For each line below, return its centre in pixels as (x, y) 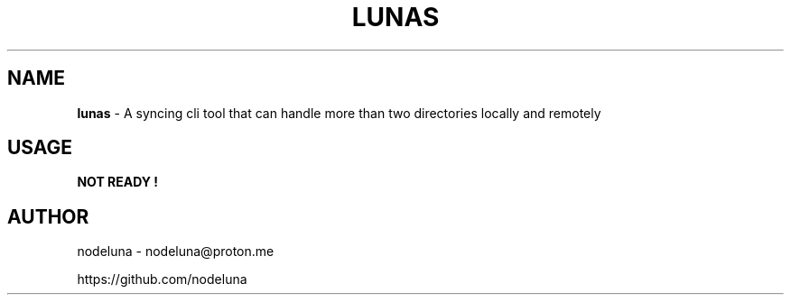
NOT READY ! (118, 182)
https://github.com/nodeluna (162, 279)
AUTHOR (48, 216)
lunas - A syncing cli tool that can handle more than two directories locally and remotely (339, 113)
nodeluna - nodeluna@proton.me (176, 252)
